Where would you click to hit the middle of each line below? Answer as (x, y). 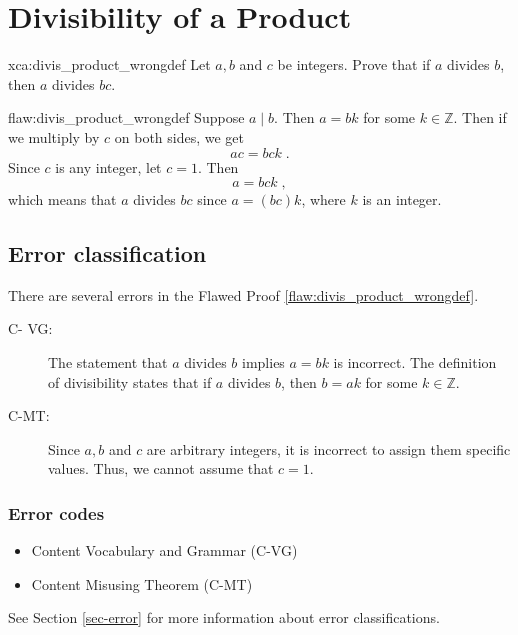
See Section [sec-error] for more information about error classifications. (224, 617)
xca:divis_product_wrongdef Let (109, 64)
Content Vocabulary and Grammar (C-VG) (164, 550)
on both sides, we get (179, 136)
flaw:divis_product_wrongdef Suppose (126, 117)
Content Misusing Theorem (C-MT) (142, 583)
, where (323, 199)
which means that (62, 199)
